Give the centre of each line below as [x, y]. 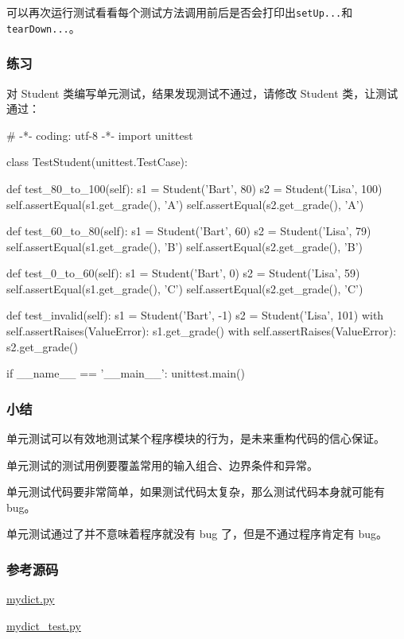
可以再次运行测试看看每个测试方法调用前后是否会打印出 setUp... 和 [180, 12]
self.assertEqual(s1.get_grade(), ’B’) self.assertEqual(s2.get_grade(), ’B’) [185, 246]
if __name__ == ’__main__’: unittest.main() [126, 373]
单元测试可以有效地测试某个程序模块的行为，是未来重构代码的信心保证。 [196, 438]
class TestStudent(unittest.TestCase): [97, 162]
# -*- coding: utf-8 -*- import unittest [100, 135]
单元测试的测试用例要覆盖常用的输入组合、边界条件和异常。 [162, 465]
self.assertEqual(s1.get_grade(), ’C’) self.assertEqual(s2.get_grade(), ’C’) [185, 288]
